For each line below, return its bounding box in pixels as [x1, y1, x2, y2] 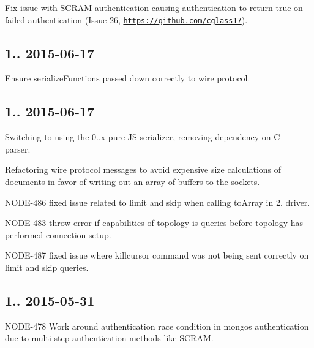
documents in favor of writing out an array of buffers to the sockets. [5, 175, 260, 188]
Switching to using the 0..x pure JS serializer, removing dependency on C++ [5, 130, 294, 143]
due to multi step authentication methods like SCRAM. [5, 331, 214, 344]
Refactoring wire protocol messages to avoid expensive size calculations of [5, 163, 282, 176]
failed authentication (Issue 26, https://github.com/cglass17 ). [5, 13, 248, 26]
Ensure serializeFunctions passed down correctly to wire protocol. [5, 72, 250, 85]
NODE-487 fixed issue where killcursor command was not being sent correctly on [5, 249, 309, 262]
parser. [5, 142, 31, 155]
